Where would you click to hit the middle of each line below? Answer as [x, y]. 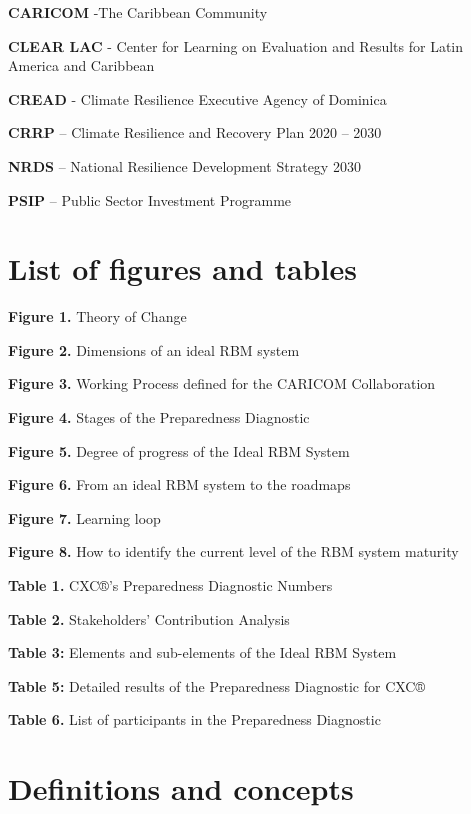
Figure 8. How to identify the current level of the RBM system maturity [233, 551]
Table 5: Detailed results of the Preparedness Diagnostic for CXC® [217, 685]
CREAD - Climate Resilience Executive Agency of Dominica [197, 98]
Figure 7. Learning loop [84, 517]
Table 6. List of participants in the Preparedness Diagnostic [194, 719]
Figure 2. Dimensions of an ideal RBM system [154, 349]
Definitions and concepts [181, 788]
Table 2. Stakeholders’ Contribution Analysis [149, 618]
